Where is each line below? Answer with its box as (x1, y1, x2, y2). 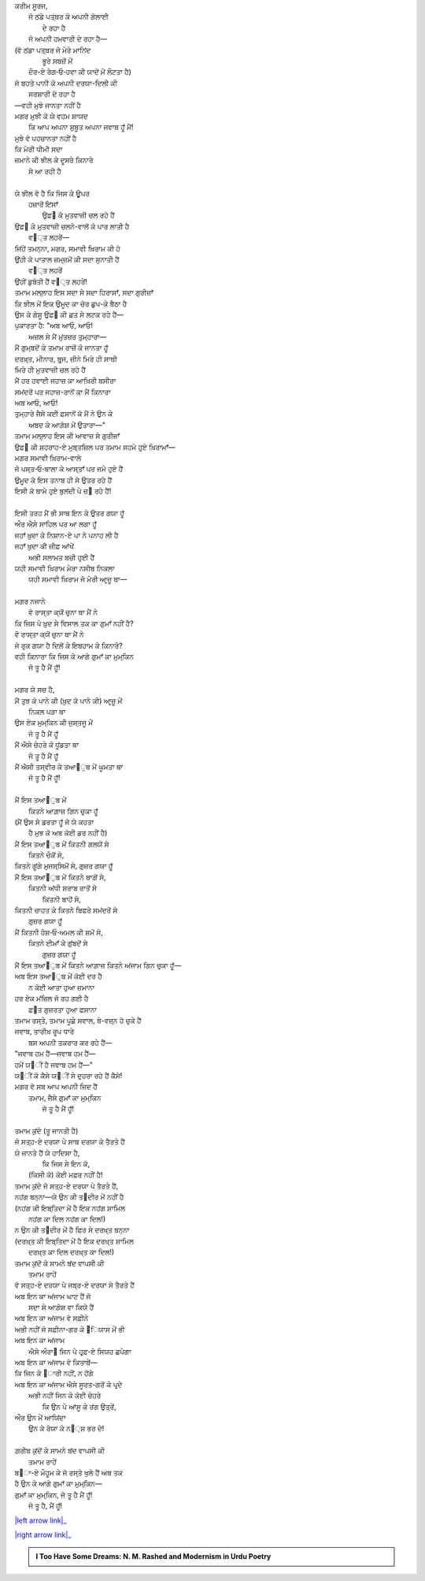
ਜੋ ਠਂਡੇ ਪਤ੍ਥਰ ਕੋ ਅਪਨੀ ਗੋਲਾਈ (28, 12, 109, 21)
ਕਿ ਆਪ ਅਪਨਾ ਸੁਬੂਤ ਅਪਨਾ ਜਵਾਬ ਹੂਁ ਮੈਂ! (28, 122, 134, 132)
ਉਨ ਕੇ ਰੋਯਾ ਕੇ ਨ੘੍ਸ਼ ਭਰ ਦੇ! (28, 1423, 105, 1434)
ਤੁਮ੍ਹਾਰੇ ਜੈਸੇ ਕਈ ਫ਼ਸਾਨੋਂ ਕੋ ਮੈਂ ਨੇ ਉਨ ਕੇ (14, 409, 113, 418)
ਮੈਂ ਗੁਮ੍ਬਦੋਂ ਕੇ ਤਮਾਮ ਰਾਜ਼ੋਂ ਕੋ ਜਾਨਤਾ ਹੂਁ (14, 343, 109, 352)
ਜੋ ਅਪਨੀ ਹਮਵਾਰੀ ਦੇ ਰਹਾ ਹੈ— (28, 34, 108, 43)
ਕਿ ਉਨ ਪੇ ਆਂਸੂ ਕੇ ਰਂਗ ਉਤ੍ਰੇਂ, (42, 1401, 116, 1411)
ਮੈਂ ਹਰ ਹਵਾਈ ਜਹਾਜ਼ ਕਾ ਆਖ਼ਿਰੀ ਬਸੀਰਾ (14, 376, 116, 385)
